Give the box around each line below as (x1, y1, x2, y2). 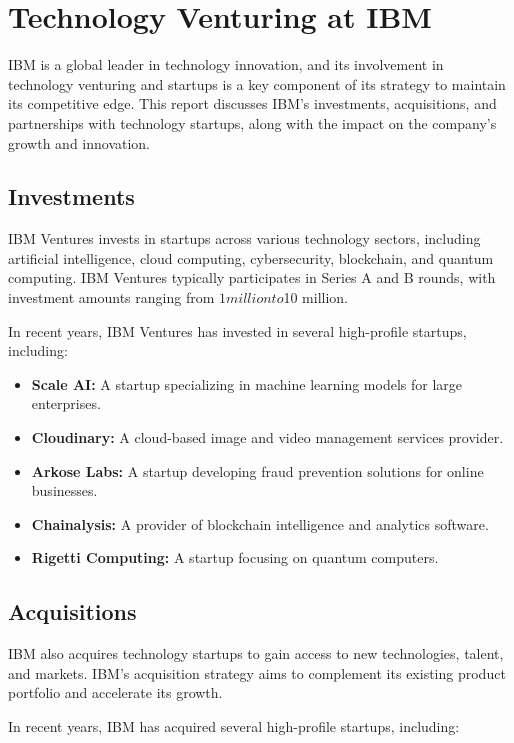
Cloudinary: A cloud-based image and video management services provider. (31, 427, 504, 448)
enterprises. (31, 393, 101, 414)
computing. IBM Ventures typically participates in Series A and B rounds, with (8, 267, 496, 288)
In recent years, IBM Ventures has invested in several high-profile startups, (8, 320, 467, 341)
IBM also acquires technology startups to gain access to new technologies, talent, (8, 643, 504, 664)
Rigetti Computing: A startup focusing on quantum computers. (31, 547, 439, 568)
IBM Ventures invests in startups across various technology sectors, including (8, 228, 481, 249)
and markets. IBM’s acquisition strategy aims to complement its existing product (8, 662, 506, 683)
